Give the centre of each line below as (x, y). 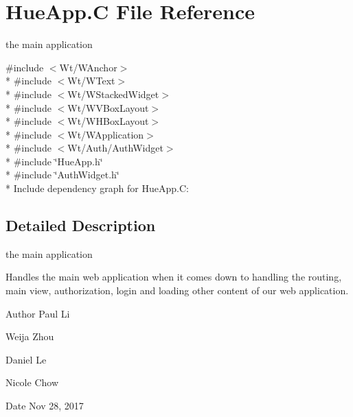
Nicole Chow (32, 382)
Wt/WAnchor (88, 67)
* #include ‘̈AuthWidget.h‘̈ (62, 175)
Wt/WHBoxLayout (108, 121)
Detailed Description (81, 225)
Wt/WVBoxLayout (108, 107)
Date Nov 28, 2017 (45, 406)
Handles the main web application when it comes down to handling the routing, (174, 277)
